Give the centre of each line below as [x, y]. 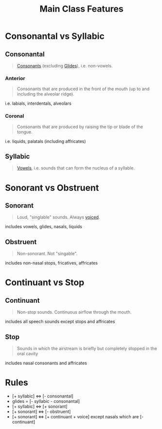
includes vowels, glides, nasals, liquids [44, 227]
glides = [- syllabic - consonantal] [46, 401]
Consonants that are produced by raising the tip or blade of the [80, 127]
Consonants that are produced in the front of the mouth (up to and [83, 89]
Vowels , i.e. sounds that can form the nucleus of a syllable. [76, 168]
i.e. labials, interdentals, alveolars [38, 103]
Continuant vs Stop [45, 283]
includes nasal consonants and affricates [46, 363]
